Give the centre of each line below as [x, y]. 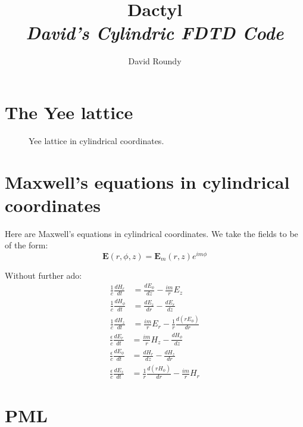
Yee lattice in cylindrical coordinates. [96, 140]
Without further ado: [43, 275]
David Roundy [155, 61]
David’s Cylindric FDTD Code [155, 33]
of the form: [26, 245]
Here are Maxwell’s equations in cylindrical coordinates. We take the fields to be [151, 233]
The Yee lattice [69, 112]
